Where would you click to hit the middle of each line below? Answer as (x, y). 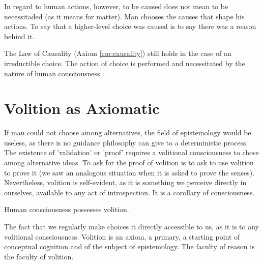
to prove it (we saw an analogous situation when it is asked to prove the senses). (129, 172)
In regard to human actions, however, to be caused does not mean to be (116, 6)
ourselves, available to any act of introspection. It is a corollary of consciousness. (129, 192)
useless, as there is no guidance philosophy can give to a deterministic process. (126, 142)
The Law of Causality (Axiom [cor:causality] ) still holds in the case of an (118, 53)
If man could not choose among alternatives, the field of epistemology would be (128, 132)
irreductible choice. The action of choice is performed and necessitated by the (125, 63)
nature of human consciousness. (53, 73)
